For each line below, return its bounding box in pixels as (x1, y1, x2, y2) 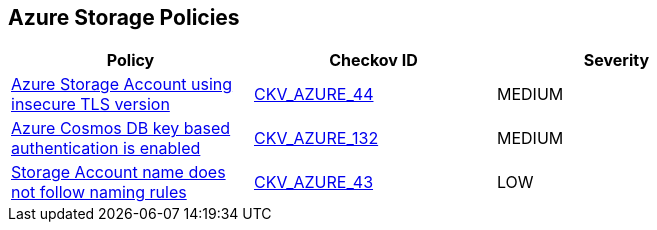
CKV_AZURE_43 (253, 172, 374, 193)
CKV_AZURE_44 (253, 84, 374, 105)
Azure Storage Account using (11, 74, 233, 95)
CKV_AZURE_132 (253, 128, 379, 149)
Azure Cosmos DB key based (11, 118, 231, 139)
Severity (583, 50, 650, 71)
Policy (106, 50, 155, 71)
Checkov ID (329, 50, 418, 71)
